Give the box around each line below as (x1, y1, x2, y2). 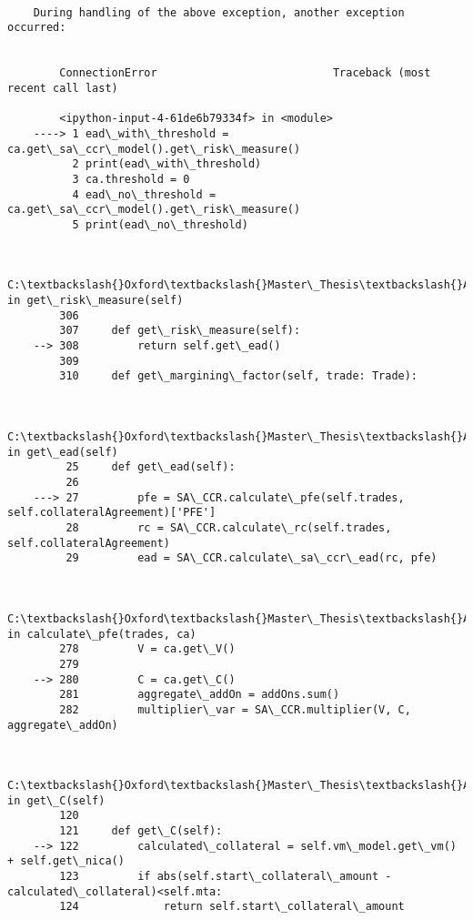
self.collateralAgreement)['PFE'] (7, 506, 216, 520)
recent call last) (7, 81, 118, 95)
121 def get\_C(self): (59, 824, 223, 838)
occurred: (7, 21, 66, 35)
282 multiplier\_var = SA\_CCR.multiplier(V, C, (59, 703, 411, 716)
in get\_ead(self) (7, 445, 118, 459)
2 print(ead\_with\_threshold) (72, 157, 262, 171)
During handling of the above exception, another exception (33, 5, 405, 19)
